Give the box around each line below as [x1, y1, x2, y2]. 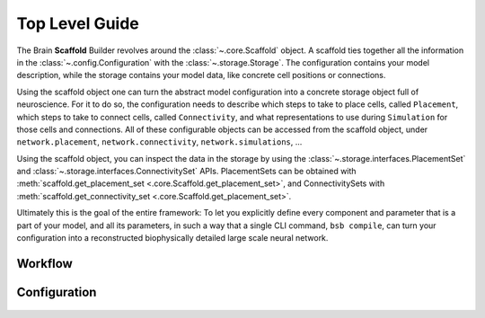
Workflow [16, 256, 74, 271]
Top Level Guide [16, 13, 139, 33]
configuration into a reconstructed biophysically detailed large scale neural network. [16, 233, 329, 243]
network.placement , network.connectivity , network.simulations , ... [16, 137, 303, 147]
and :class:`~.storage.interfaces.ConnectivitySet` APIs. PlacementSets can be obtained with [16, 166, 357, 177]
